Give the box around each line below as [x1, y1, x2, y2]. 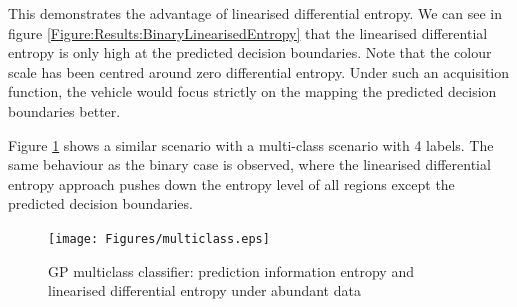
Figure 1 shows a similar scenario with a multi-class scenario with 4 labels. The [8, 134, 494, 155]
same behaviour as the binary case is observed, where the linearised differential [8, 154, 491, 175]
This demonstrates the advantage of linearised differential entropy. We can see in [8, 3, 503, 23]
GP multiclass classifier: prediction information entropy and [48, 260, 414, 281]
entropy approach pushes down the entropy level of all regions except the [8, 173, 455, 194]
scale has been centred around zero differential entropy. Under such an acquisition [8, 61, 510, 82]
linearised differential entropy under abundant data [48, 280, 361, 301]
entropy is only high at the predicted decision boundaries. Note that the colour [8, 42, 492, 63]
